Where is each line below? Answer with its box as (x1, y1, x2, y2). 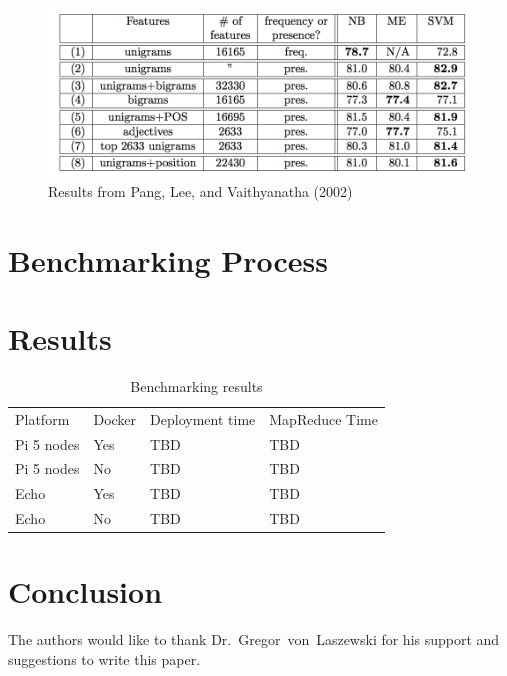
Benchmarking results (130, 375, 263, 396)
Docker (93, 408, 137, 429)
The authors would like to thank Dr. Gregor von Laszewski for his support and (8, 629, 500, 650)
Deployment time (150, 408, 256, 429)
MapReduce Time (269, 408, 378, 429)
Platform (15, 408, 70, 429)
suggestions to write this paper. (8, 648, 201, 669)
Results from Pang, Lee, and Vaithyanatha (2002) (48, 180, 353, 201)
